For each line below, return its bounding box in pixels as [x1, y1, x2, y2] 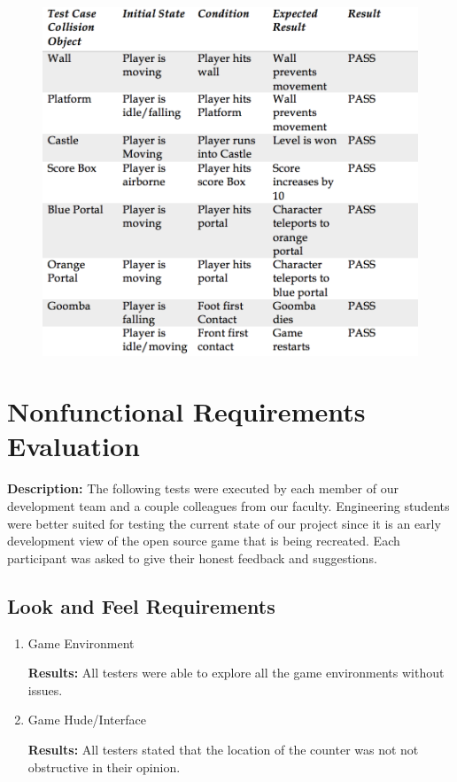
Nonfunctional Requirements [7, 393, 366, 430]
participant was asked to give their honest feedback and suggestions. [7, 548, 377, 567]
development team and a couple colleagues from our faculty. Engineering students [7, 497, 450, 515]
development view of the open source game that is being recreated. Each [7, 531, 400, 550]
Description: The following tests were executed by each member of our [7, 479, 399, 498]
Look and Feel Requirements [7, 592, 275, 619]
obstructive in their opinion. [27, 757, 181, 776]
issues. [27, 680, 63, 699]
